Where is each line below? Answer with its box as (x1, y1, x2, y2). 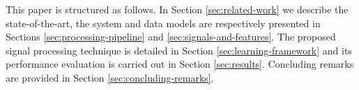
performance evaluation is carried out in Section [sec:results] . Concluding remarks (6, 57, 354, 71)
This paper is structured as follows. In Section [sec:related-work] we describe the (6, 2, 349, 16)
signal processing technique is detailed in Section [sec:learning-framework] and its (6, 43, 352, 57)
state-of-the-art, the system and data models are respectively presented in (6, 15, 321, 30)
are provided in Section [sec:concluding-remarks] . (6, 70, 214, 84)
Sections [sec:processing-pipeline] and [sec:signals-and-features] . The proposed (6, 29, 336, 44)
